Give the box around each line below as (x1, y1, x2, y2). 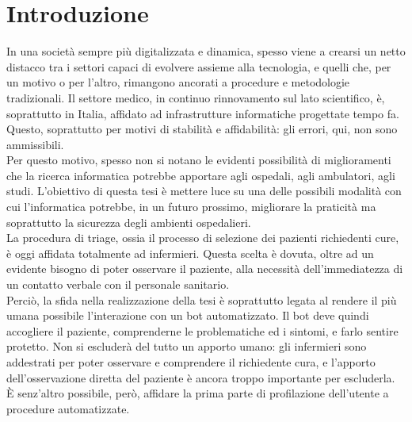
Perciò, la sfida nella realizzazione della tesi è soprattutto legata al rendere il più (6, 291, 397, 308)
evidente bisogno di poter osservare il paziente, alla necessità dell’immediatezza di (6, 260, 403, 277)
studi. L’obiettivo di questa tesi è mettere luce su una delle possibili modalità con (6, 182, 402, 199)
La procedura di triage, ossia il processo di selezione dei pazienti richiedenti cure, (6, 229, 399, 246)
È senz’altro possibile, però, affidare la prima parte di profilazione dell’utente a (6, 385, 389, 401)
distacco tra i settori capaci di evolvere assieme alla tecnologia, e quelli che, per (6, 58, 391, 75)
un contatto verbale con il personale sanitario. (6, 276, 230, 293)
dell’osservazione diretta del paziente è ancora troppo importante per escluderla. (6, 369, 395, 386)
